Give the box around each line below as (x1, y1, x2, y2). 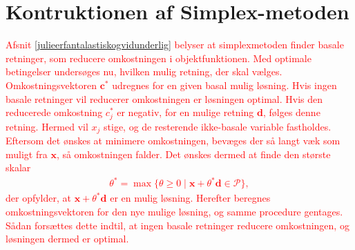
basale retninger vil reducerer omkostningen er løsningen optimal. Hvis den (6, 91, 323, 106)
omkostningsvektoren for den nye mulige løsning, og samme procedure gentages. (6, 204, 343, 218)
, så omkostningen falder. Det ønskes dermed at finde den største (56, 146, 331, 161)
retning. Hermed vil (6, 119, 88, 133)
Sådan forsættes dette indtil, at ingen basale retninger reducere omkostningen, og (6, 218, 349, 232)
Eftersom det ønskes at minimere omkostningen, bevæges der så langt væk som (6, 133, 340, 147)
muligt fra (6, 146, 48, 161)
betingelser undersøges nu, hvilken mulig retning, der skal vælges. (6, 64, 282, 79)
